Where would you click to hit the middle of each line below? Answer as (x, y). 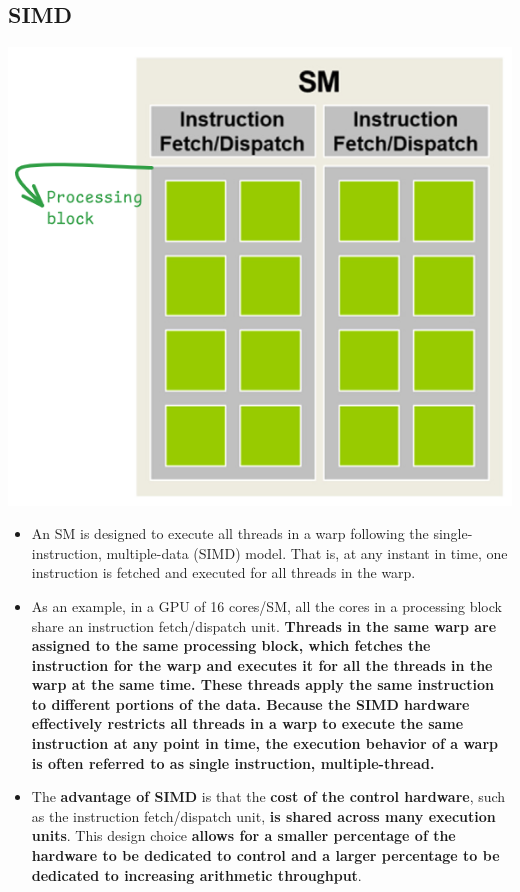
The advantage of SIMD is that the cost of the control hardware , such (268, 796)
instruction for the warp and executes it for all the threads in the (262, 664)
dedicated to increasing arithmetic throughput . (196, 874)
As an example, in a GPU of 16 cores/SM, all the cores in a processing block (266, 605)
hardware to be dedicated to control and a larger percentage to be (265, 855)
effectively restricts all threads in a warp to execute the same (247, 723)
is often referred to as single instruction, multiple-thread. (233, 762)
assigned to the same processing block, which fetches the (231, 645)
